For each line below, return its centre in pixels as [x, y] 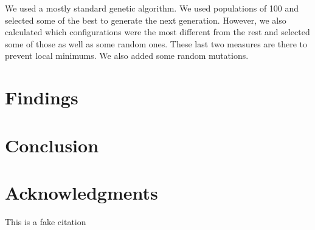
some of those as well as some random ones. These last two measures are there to [156, 43]
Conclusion [52, 145]
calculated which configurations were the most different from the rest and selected [157, 32]
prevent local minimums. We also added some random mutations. [127, 56]
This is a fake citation [46, 221]
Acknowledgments [81, 192]
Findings [42, 97]
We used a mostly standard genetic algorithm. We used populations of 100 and [152, 8]
